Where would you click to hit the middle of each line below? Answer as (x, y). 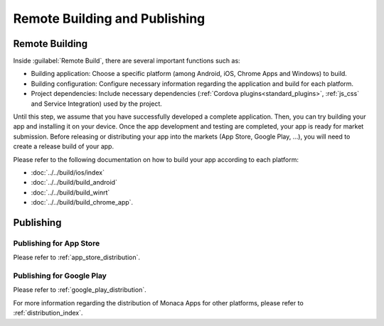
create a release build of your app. (63, 146)
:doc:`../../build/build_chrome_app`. (82, 202)
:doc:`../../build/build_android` (74, 183)
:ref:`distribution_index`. (48, 313)
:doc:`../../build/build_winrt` (70, 192)
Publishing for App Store (57, 243)
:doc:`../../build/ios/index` (68, 172)
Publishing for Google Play (60, 276)
